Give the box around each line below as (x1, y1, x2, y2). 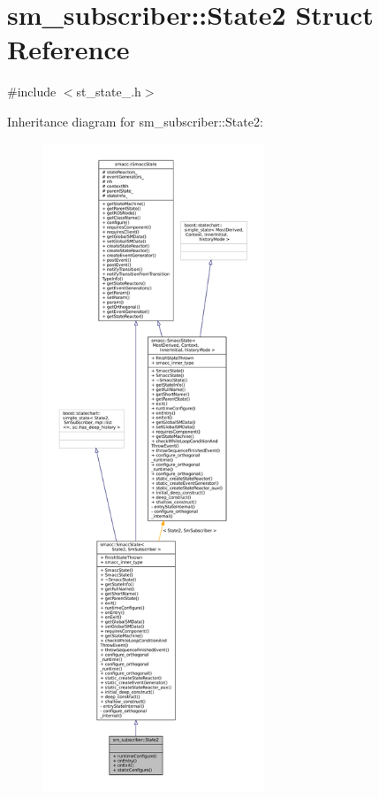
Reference (7, 31, 130, 67)
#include (7, 82, 57, 101)
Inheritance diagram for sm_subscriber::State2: (7, 111, 263, 130)
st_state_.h (76, 82, 141, 101)
